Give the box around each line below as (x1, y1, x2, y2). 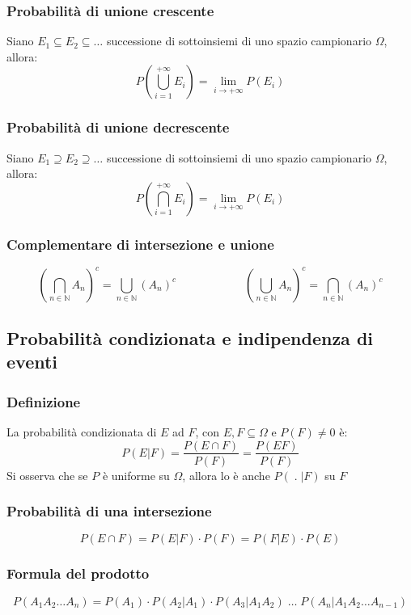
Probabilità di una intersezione (6, 501, 212, 521)
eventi (6, 349, 58, 374)
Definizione (6, 391, 81, 411)
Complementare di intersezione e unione (6, 234, 274, 254)
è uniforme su (102, 466, 170, 483)
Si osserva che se (6, 466, 88, 483)
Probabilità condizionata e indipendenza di (6, 325, 374, 350)
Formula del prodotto (6, 563, 150, 583)
